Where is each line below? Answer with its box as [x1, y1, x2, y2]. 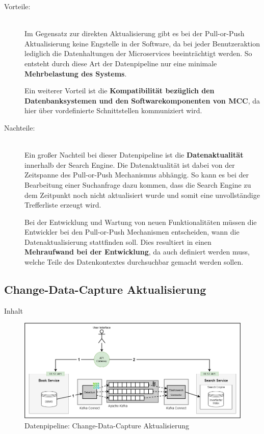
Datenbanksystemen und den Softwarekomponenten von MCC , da [24, 95, 260, 106]
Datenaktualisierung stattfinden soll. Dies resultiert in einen [24, 236, 212, 247]
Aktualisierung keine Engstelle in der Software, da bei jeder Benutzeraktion [24, 38, 260, 48]
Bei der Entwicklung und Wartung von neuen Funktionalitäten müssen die [24, 216, 257, 227]
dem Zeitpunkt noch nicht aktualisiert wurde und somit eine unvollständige [24, 189, 260, 200]
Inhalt [4, 305, 23, 316]
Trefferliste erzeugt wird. [24, 199, 101, 210]
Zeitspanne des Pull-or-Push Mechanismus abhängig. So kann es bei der [24, 169, 249, 180]
